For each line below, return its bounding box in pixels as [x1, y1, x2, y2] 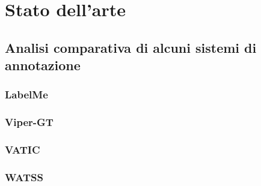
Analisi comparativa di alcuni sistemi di [5, 38, 257, 56]
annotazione [5, 56, 81, 74]
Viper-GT [5, 115, 54, 130]
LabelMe [5, 87, 48, 102]
